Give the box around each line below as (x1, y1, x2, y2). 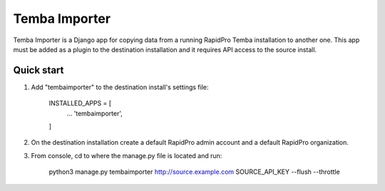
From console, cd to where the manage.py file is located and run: (31, 151, 222, 160)
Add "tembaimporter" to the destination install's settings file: (31, 83, 209, 91)
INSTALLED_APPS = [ (48, 99, 112, 108)
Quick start (13, 64, 64, 76)
